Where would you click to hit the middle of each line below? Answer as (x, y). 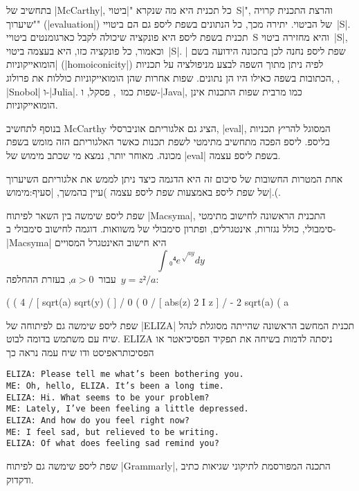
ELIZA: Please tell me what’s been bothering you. (125, 374)
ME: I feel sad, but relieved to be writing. (113, 432)
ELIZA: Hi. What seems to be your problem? (108, 397)
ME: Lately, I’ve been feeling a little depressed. (128, 409)
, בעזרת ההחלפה (39, 278)
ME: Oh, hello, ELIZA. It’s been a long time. (115, 386)
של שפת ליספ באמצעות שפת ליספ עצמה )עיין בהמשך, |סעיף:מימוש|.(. (144, 192)
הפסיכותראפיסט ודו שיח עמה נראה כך (80, 352)
